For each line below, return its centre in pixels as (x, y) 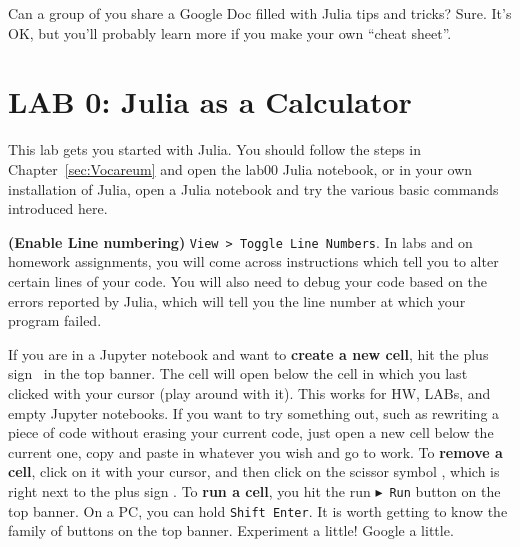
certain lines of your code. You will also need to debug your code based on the (248, 280)
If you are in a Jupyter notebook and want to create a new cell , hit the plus (248, 353)
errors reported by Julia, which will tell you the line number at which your (237, 300)
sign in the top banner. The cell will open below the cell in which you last (238, 373)
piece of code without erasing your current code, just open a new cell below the (251, 432)
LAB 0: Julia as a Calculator (210, 101)
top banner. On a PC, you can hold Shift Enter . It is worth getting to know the (258, 510)
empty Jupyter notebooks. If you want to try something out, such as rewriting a (254, 412)
